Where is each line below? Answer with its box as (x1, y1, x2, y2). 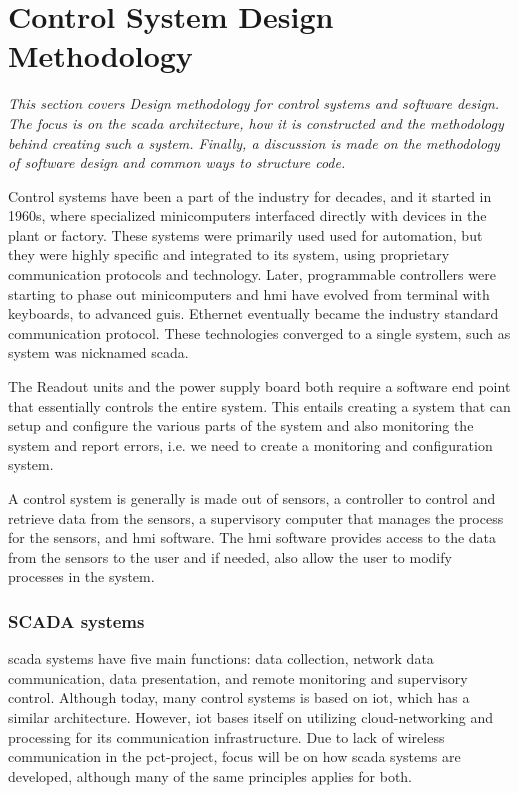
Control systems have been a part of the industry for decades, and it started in (8, 185, 492, 206)
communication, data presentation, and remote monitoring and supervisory (8, 667, 468, 688)
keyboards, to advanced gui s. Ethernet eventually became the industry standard (8, 303, 499, 324)
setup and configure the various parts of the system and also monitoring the (8, 415, 474, 436)
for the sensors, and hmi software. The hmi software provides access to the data (8, 527, 497, 548)
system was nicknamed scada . (8, 342, 189, 363)
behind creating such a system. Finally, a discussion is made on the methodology (8, 132, 500, 153)
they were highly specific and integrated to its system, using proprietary (8, 244, 450, 265)
